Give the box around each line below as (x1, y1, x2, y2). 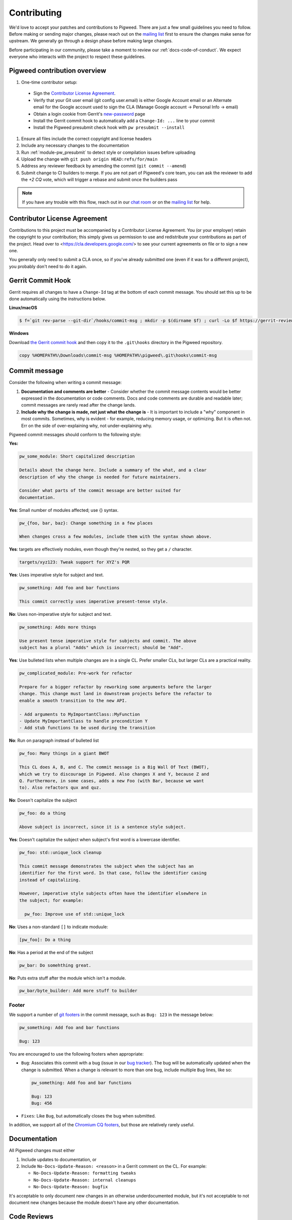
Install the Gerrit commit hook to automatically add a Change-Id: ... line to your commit (33, 118, 215, 123)
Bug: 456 (31, 1100, 53, 1106)
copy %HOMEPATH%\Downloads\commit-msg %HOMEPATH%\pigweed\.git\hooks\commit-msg (19, 352, 217, 358)
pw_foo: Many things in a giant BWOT (19, 751, 109, 756)
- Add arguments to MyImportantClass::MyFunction (19, 712, 140, 717)
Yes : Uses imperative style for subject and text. (9, 572, 104, 578)
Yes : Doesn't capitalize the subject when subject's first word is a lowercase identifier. (9, 837, 181, 843)
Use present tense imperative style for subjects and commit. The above (19, 638, 197, 644)
